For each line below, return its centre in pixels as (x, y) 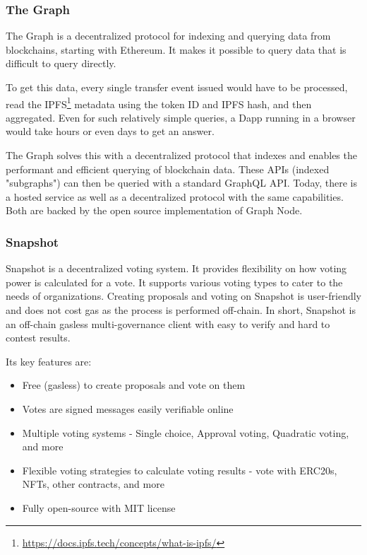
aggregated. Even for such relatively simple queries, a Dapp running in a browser (181, 117)
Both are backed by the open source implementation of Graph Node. (154, 210)
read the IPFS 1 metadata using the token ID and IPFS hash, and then (159, 103)
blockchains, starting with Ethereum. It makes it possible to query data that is (176, 49)
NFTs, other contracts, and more (93, 484)
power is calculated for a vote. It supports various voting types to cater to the (174, 282)
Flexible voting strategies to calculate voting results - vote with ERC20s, (180, 470)
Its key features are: (49, 361)
